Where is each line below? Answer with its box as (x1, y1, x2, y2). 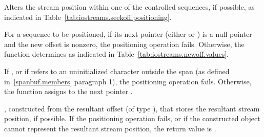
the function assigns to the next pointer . (4, 86, 133, 97)
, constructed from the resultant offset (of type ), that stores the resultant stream (4, 103, 260, 113)
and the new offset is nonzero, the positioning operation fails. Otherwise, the (4, 38, 245, 49)
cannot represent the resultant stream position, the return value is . (4, 123, 216, 133)
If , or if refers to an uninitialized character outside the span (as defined (4, 65, 230, 76)
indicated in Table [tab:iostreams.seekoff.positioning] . (4, 11, 172, 22)
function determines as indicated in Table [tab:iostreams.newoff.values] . (4, 49, 229, 59)
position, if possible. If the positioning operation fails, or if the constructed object (4, 113, 260, 124)
